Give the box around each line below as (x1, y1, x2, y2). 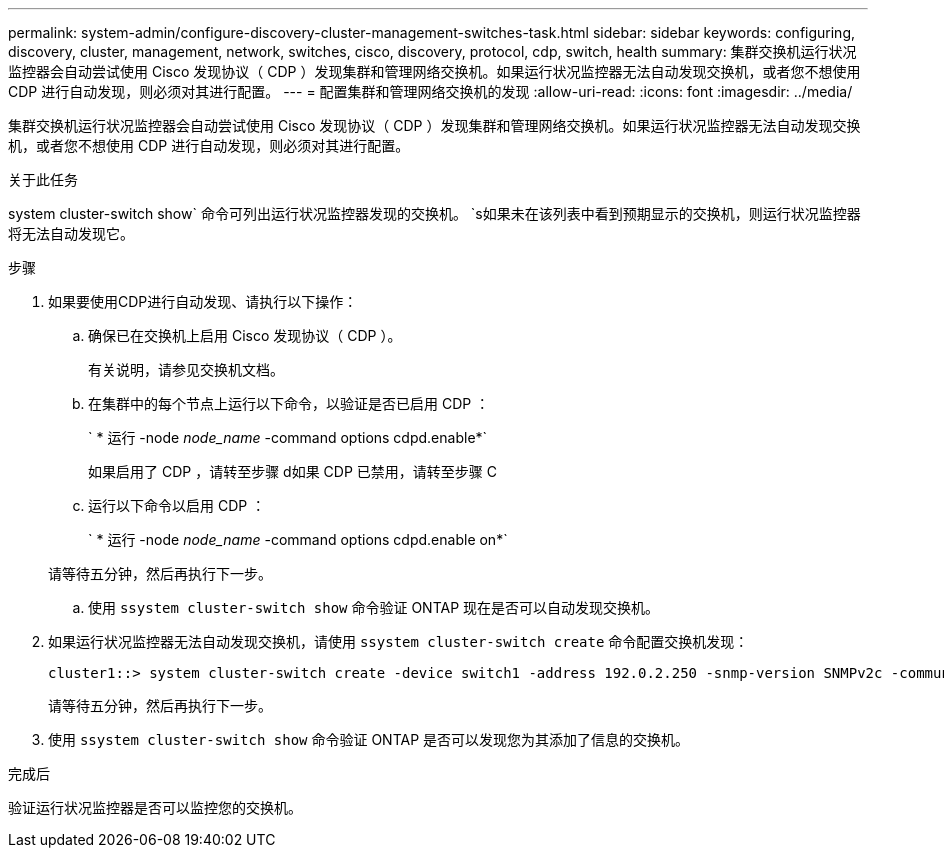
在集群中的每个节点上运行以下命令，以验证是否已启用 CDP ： (88, 395, 490, 412)
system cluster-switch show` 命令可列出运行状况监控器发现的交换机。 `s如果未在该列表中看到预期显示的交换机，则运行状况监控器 (8, 205, 861, 222)
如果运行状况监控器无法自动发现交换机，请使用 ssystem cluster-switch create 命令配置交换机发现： (48, 633, 749, 650)
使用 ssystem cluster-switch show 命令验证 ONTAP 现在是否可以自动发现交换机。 (88, 599, 660, 616)
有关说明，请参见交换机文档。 (88, 361, 284, 378)
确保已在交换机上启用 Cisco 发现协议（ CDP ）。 (88, 327, 402, 344)
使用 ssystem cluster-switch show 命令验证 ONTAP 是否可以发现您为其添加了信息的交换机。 (48, 731, 690, 748)
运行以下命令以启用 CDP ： (88, 497, 266, 514)
